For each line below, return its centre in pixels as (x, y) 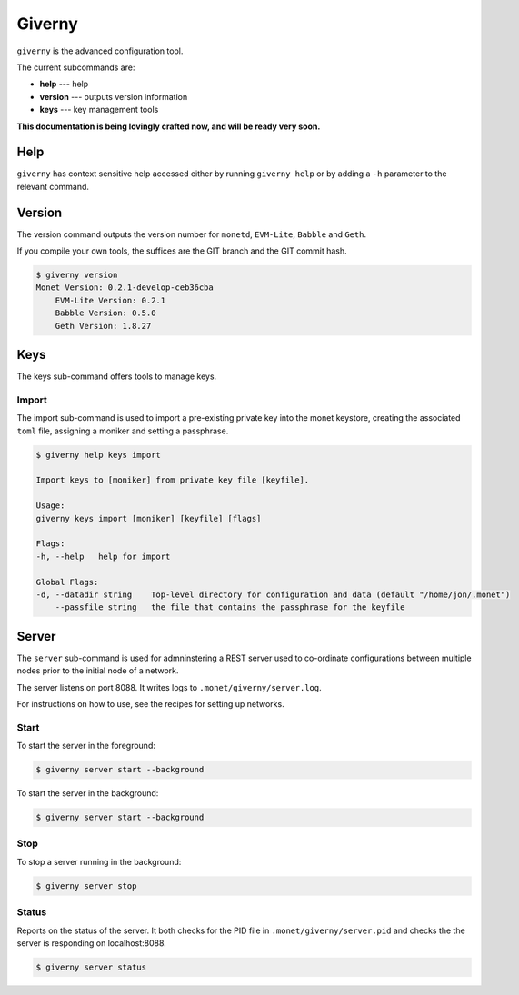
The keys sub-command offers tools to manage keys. (117, 376)
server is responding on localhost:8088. (92, 943)
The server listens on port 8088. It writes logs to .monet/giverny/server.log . (169, 687)
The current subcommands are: (76, 67)
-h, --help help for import (103, 556)
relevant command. (53, 186)
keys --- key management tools (99, 110)
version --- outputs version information (114, 96)
